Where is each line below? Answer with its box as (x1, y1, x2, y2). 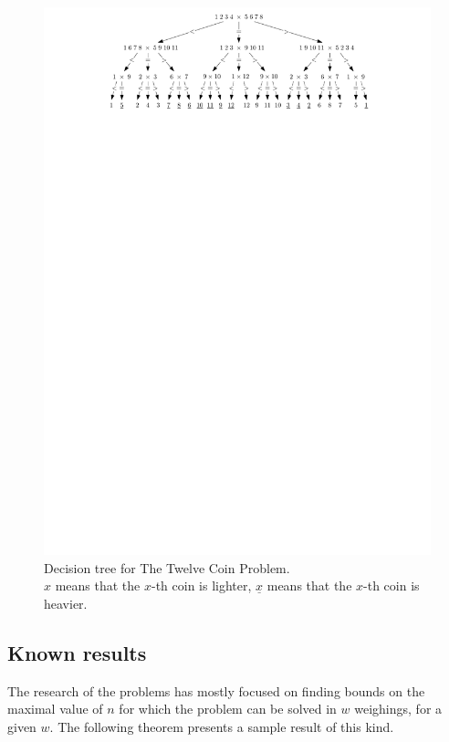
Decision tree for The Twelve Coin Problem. (44, 558, 290, 577)
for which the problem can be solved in (119, 699, 337, 718)
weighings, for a (354, 699, 443, 718)
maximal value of (7, 699, 103, 718)
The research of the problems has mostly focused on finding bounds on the (7, 681, 425, 700)
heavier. (44, 593, 88, 612)
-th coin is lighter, (151, 576, 252, 595)
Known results (7, 638, 147, 666)
